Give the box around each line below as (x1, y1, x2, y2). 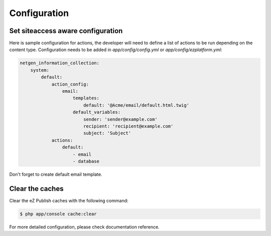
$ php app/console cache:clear (20, 211, 97, 216)
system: (30, 67, 50, 73)
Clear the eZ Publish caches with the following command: (9, 197, 128, 203)
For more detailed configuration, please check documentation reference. (9, 223, 160, 230)
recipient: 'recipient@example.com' (83, 123, 174, 129)
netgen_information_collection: (20, 60, 100, 66)
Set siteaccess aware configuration (9, 27, 123, 35)
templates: (73, 95, 100, 101)
